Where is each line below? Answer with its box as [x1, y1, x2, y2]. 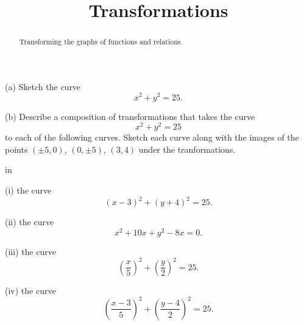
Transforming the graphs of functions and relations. [19, 37, 183, 47]
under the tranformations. [138, 142, 236, 155]
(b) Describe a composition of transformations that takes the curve [5, 110, 255, 122]
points [5, 142, 28, 155]
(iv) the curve [5, 284, 56, 296]
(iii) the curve [5, 245, 57, 257]
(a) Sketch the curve [5, 80, 81, 93]
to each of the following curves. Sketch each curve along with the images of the [5, 131, 299, 144]
